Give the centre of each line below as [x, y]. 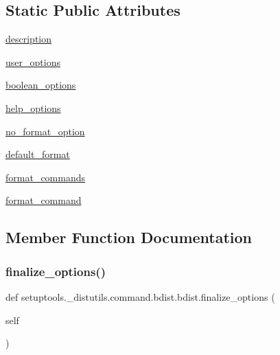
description [29, 39]
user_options [33, 61]
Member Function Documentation [129, 237]
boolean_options [41, 85]
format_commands [46, 177]
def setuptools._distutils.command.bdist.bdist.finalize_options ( [140, 296]
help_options [33, 107]
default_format [38, 154]
